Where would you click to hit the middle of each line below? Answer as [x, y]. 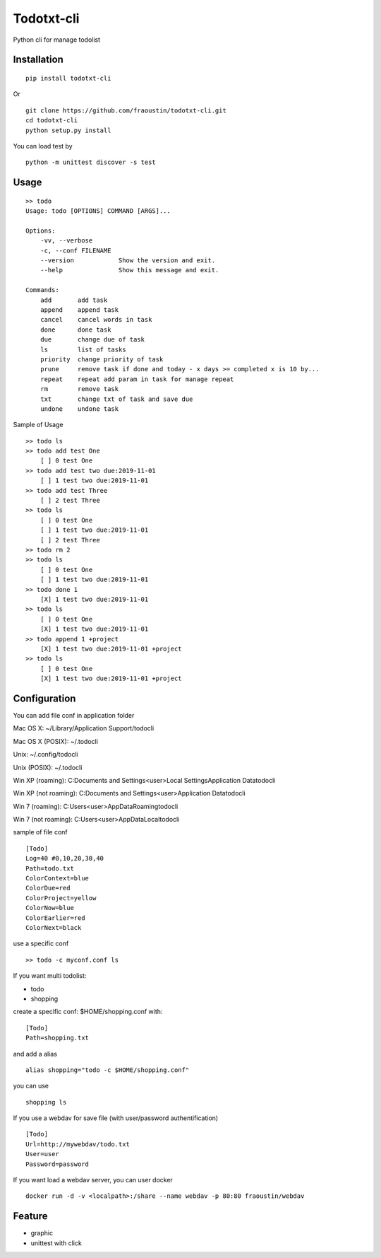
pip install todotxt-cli [68, 78]
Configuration [44, 698]
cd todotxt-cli [52, 121]
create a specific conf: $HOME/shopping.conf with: [88, 1012]
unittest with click [56, 1243]
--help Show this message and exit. [129, 270]
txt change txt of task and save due [116, 399]
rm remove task [79, 389]
